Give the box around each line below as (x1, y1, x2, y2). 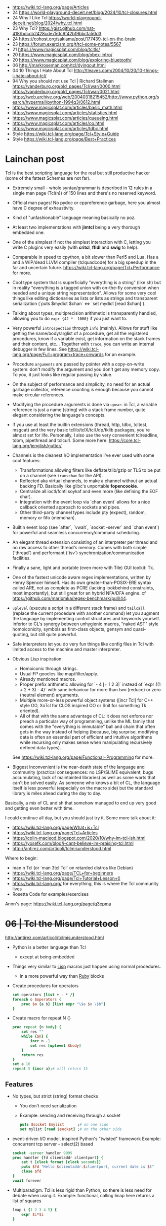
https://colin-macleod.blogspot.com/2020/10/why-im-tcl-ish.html (12, 835, 146, 841)
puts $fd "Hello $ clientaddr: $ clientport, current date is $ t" (21, 1164, 155, 1169)
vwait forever (12, 1178, 41, 1183)
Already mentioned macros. (19, 676, 77, 682)
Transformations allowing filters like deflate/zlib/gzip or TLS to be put (19, 467, 161, 473)
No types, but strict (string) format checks (12, 1093, 98, 1099)
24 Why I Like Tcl (12, 15, 48, 20)
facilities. (12, 555, 31, 561)
